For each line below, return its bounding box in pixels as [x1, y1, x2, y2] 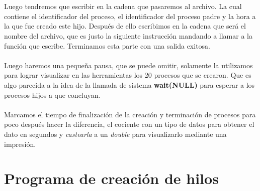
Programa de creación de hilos [4, 168, 219, 188]
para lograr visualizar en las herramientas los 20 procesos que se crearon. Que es [4, 70, 251, 80]
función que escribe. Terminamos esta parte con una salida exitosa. [4, 40, 210, 51]
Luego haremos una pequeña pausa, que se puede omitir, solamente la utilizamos [4, 60, 253, 70]
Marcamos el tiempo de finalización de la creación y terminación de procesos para [4, 109, 256, 119]
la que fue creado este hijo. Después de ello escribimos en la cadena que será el [4, 21, 246, 31]
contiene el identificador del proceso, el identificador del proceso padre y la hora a [4, 11, 256, 21]
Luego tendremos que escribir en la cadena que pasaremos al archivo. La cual [4, 1, 242, 12]
